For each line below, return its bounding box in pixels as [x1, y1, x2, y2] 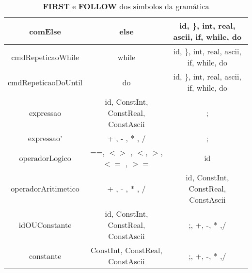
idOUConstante [18, 219, 72, 230]
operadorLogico [19, 152, 71, 163]
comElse [29, 25, 61, 37]
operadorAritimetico [11, 183, 79, 194]
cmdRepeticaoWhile [11, 51, 79, 63]
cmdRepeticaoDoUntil [8, 76, 83, 88]
